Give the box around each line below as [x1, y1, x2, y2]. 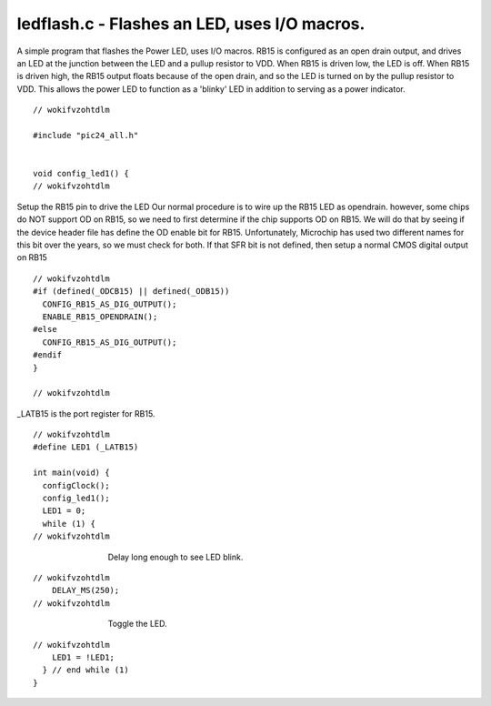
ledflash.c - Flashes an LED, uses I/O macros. [16, 14, 366, 34]
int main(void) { [33, 468, 110, 478]
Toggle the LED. [107, 619, 167, 630]
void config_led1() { [33, 168, 129, 179]
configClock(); [42, 480, 110, 490]
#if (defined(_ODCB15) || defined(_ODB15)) [33, 287, 230, 297]
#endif [33, 350, 63, 360]
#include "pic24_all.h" [33, 130, 139, 140]
